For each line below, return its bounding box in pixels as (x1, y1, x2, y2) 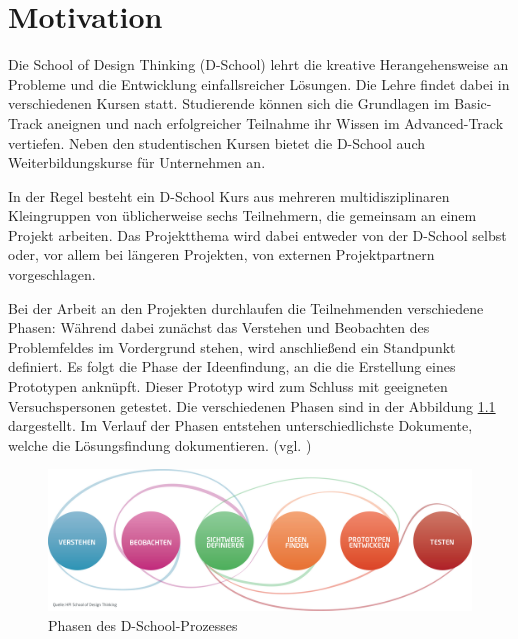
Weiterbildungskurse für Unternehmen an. (8, 152, 266, 173)
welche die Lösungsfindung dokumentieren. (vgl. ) (8, 434, 312, 455)
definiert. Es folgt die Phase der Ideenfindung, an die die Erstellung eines (8, 356, 456, 377)
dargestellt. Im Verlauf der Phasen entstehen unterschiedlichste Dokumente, (8, 415, 473, 436)
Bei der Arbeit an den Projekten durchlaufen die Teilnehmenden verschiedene (8, 297, 484, 318)
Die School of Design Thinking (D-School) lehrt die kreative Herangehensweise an (8, 54, 509, 75)
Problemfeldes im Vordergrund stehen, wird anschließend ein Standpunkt (8, 336, 456, 357)
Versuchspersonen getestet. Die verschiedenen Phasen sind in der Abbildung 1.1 (8, 395, 496, 416)
